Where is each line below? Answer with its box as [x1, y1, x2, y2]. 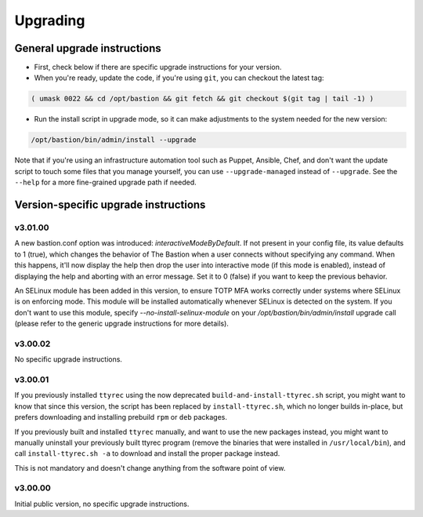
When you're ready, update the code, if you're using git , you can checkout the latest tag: [34, 73, 324, 82]
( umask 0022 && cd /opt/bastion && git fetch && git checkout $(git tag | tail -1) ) [31, 94, 374, 104]
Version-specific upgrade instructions [14, 198, 206, 211]
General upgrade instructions [14, 42, 162, 55]
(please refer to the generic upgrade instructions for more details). [14, 319, 229, 329]
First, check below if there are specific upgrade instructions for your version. [34, 63, 282, 72]
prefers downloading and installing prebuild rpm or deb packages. [14, 413, 227, 422]
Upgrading [14, 12, 85, 29]
